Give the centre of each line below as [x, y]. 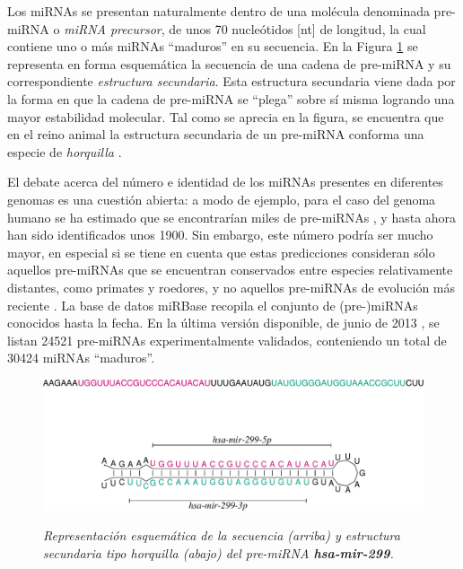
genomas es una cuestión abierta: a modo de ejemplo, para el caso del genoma [222, 199]
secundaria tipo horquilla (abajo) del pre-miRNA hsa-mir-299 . [218, 552]
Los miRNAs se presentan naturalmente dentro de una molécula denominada [218, 11]
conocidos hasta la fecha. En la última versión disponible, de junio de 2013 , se [223, 323]
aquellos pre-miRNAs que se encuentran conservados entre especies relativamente [230, 270]
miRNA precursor [113, 28]
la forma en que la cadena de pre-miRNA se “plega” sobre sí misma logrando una [231, 98]
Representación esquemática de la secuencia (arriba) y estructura [222, 535]
